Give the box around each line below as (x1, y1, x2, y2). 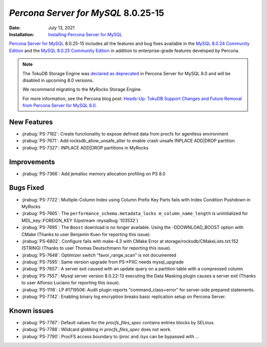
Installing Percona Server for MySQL (48, 31, 123, 37)
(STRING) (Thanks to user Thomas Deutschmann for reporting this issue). (21, 245, 172, 251)
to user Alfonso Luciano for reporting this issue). (21, 280, 121, 286)
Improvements (9, 157, 55, 166)
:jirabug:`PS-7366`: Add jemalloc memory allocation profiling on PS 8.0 (21, 171, 166, 177)
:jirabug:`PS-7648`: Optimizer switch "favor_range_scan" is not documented (21, 252, 177, 258)
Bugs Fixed (9, 184, 44, 192)
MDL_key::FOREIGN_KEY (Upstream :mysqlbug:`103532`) (21, 217, 138, 223)
